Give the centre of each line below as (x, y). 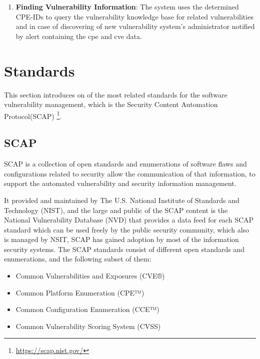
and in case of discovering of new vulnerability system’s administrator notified (135, 26)
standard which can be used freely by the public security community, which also (127, 229)
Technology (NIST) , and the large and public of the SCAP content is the (116, 210)
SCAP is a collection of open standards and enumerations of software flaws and (125, 164)
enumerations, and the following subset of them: (78, 259)
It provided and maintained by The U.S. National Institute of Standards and (122, 200)
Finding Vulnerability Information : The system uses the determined (127, 6)
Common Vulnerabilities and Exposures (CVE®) (90, 276)
